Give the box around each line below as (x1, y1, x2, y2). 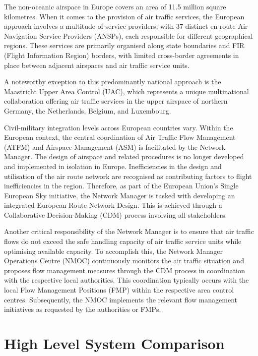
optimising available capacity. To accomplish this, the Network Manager (4, 245, 223, 256)
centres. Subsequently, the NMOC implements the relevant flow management (4, 294, 238, 304)
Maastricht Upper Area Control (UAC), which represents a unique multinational (4, 86, 249, 96)
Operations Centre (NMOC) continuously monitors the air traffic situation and (4, 255, 244, 266)
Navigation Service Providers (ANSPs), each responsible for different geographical (4, 30, 253, 41)
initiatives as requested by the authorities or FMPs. (4, 304, 161, 314)
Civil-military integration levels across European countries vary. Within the (4, 122, 233, 132)
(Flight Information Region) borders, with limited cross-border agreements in (4, 50, 239, 60)
